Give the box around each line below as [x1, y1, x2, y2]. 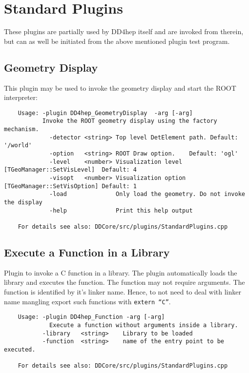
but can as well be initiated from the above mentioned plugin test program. [4, 36, 230, 46]
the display [4, 198, 42, 206]
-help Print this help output [49, 207, 193, 214]
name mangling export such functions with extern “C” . [4, 296, 171, 306]
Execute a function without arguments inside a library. [49, 321, 238, 329]
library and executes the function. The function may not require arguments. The [4, 277, 245, 287]
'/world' [4, 142, 32, 149]
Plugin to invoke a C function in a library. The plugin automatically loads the [4, 267, 237, 277]
